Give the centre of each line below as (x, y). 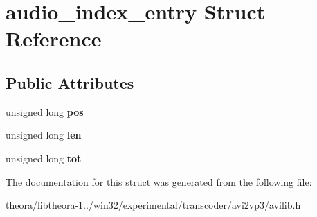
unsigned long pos (45, 111)
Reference (54, 38)
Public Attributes (70, 82)
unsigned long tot (44, 158)
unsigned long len (44, 135)
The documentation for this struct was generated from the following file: (159, 181)
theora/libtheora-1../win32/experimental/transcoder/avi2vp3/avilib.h (153, 205)
